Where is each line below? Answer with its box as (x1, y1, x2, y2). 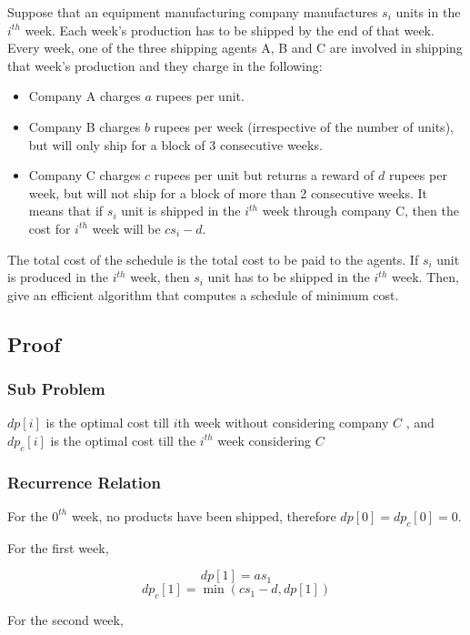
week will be (92, 218, 161, 237)
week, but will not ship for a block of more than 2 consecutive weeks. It (28, 183, 427, 202)
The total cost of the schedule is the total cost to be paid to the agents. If (7, 249, 419, 268)
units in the (395, 3, 461, 21)
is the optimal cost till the (50, 430, 196, 449)
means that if (28, 201, 104, 220)
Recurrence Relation (7, 470, 161, 493)
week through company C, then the (262, 201, 459, 220)
